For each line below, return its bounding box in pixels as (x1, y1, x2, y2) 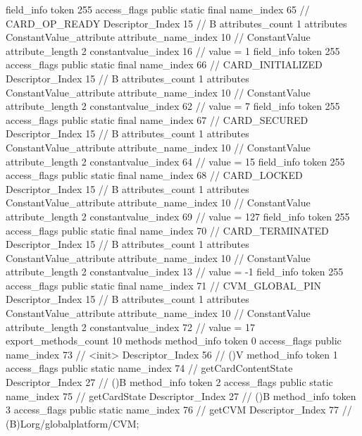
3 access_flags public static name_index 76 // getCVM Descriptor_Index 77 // (6, 402, 352, 417)
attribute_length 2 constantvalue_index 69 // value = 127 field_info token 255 (6, 208, 350, 223)
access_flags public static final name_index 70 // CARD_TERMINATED (6, 223, 329, 237)
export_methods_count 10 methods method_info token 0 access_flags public (6, 333, 342, 348)
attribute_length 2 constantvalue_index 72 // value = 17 (6, 319, 256, 334)
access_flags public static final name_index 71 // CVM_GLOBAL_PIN (6, 278, 321, 292)
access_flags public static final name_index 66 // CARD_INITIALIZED (6, 57, 323, 72)
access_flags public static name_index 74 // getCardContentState (6, 361, 293, 375)
